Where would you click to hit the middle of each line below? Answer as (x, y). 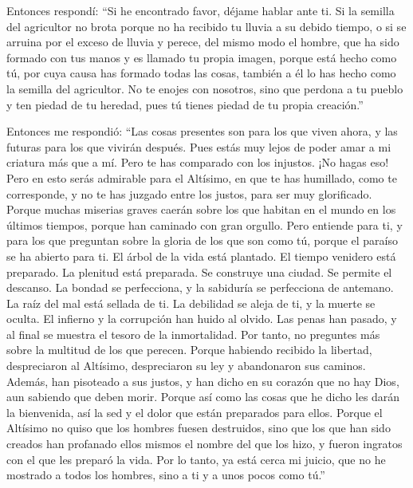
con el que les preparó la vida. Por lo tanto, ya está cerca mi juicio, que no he (196, 459)
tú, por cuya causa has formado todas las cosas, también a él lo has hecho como (201, 73)
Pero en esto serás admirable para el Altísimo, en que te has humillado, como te (202, 177)
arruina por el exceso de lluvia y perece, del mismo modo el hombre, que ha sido (203, 42)
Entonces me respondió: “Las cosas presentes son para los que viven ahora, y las (202, 131)
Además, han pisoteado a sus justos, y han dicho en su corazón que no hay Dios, (203, 381)
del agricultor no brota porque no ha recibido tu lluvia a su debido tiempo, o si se (206, 26)
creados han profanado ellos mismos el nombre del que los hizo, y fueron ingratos (205, 444)
